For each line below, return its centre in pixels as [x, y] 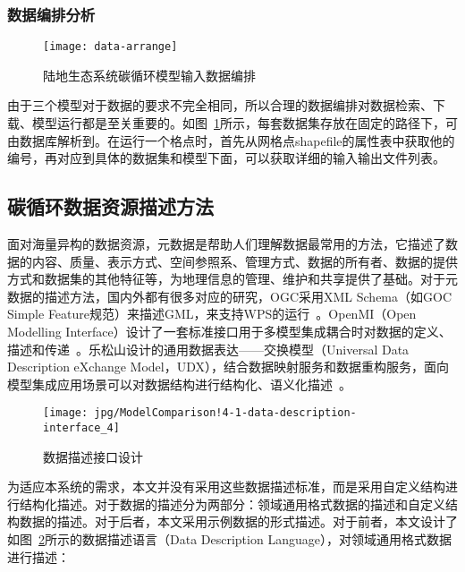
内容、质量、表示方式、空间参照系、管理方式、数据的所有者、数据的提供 [245, 261]
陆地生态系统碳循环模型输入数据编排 [149, 75]
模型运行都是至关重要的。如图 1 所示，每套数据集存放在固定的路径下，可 [245, 123]
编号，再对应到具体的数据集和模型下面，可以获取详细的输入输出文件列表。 [226, 158]
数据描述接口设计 [93, 456]
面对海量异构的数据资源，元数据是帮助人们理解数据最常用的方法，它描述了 [226, 244]
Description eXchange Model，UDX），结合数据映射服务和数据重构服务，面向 [228, 367]
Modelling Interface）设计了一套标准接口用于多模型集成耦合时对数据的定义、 [229, 332]
